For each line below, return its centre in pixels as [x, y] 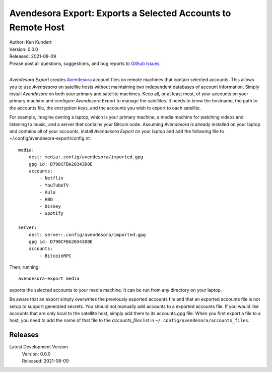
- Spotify [52, 213]
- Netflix [52, 178]
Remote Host [37, 27]
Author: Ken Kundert [30, 42]
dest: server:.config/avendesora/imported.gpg [87, 235]
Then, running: [25, 267]
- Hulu [48, 192]
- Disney [50, 206]
